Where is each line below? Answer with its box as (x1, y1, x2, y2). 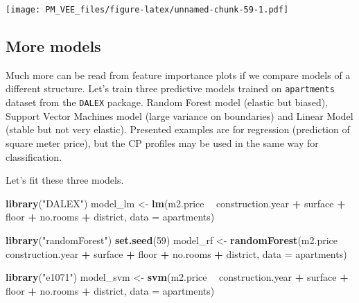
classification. (6, 149, 62, 164)
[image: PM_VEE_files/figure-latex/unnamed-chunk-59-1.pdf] (6, 5, 289, 15)
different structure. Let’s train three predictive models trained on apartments (6, 81, 335, 96)
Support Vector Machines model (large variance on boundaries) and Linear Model (6, 108, 353, 123)
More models (6, 35, 101, 57)
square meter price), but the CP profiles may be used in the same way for (6, 135, 319, 150)
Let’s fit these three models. (6, 173, 124, 187)
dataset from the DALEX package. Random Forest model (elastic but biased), (6, 95, 329, 110)
